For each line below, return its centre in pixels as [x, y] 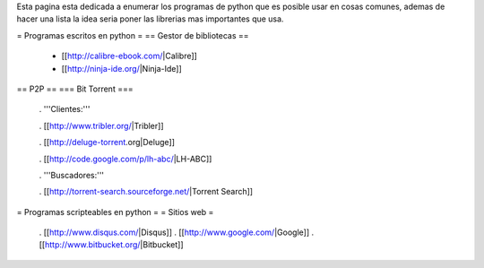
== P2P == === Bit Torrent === [75, 89]
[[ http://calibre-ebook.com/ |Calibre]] [129, 56]
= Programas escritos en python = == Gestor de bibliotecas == [133, 35]
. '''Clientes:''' [65, 109]
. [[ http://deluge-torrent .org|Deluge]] [107, 143]
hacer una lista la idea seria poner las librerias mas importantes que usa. [150, 19]
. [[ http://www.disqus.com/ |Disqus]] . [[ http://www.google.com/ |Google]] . [176, 232]
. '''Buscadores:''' [72, 175]
